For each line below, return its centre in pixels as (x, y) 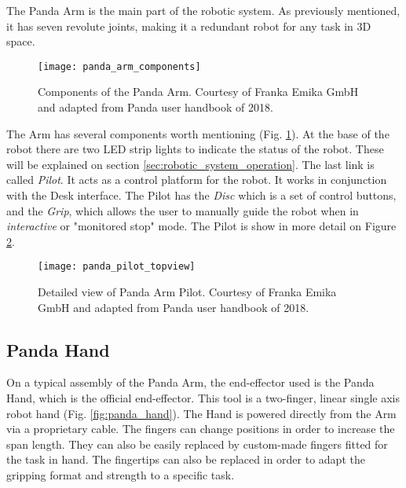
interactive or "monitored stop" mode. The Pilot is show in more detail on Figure (201, 226)
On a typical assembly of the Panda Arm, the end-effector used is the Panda (190, 382)
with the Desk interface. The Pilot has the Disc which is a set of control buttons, (201, 195)
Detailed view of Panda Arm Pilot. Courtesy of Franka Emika (187, 292)
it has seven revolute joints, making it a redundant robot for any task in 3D (189, 26)
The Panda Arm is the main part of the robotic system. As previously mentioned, (203, 10)
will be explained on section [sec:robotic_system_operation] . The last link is (190, 164)
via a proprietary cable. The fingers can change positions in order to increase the (201, 429)
